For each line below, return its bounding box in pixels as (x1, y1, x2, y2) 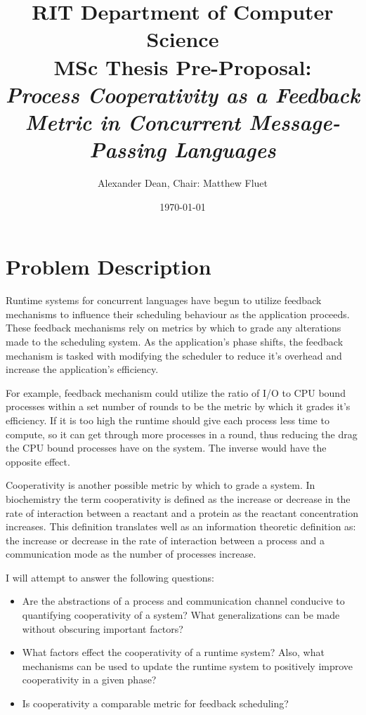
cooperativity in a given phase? (22, 672, 157, 687)
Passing (89, 135, 166, 164)
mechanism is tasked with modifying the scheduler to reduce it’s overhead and (6, 348, 342, 362)
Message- (248, 107, 341, 136)
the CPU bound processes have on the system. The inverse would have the (6, 440, 327, 455)
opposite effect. (6, 454, 70, 468)
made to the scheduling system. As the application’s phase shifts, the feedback (6, 334, 344, 348)
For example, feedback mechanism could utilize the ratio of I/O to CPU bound (6, 385, 346, 400)
